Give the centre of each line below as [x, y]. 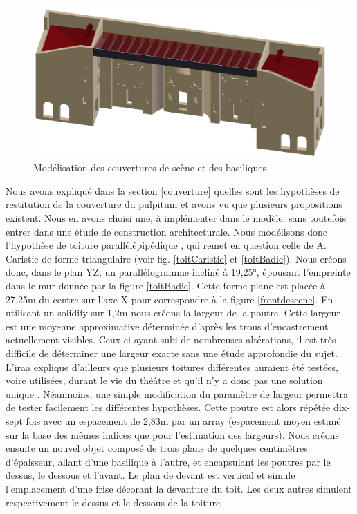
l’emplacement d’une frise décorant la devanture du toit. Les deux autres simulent [179, 488]
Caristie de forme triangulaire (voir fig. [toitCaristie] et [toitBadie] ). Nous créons [176, 258]
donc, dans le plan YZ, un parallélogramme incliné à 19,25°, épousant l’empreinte [178, 272]
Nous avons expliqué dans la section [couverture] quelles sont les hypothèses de [173, 190]
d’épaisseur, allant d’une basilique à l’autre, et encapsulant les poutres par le [168, 461]
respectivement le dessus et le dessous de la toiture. [114, 502]
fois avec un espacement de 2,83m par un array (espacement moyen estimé [183, 420]
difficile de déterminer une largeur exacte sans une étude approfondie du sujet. [172, 353]
